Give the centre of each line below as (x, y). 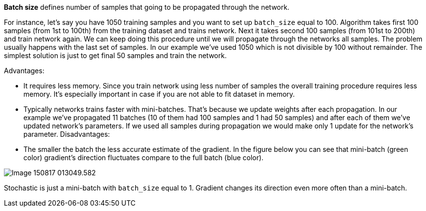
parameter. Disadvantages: (67, 134)
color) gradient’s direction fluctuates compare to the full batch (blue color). (143, 158)
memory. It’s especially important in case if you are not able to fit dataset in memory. (159, 94)
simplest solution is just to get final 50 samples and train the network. (115, 55)
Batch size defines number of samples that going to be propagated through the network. (147, 7)
